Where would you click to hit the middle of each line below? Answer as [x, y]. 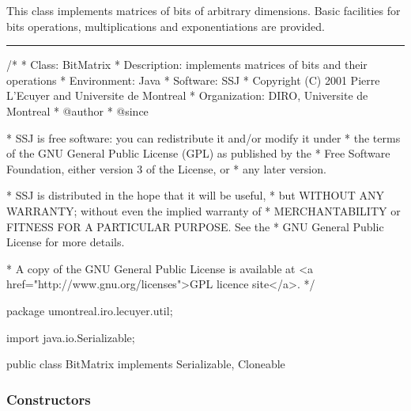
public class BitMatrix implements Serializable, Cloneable [146, 364]
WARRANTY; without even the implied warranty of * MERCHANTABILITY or [204, 210]
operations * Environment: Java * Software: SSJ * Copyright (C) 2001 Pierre [193, 80]
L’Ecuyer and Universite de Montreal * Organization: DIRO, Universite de [187, 95]
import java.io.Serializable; [71, 337]
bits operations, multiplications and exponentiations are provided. [166, 26]
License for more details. [66, 242]
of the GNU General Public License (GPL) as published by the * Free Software [198, 153]
